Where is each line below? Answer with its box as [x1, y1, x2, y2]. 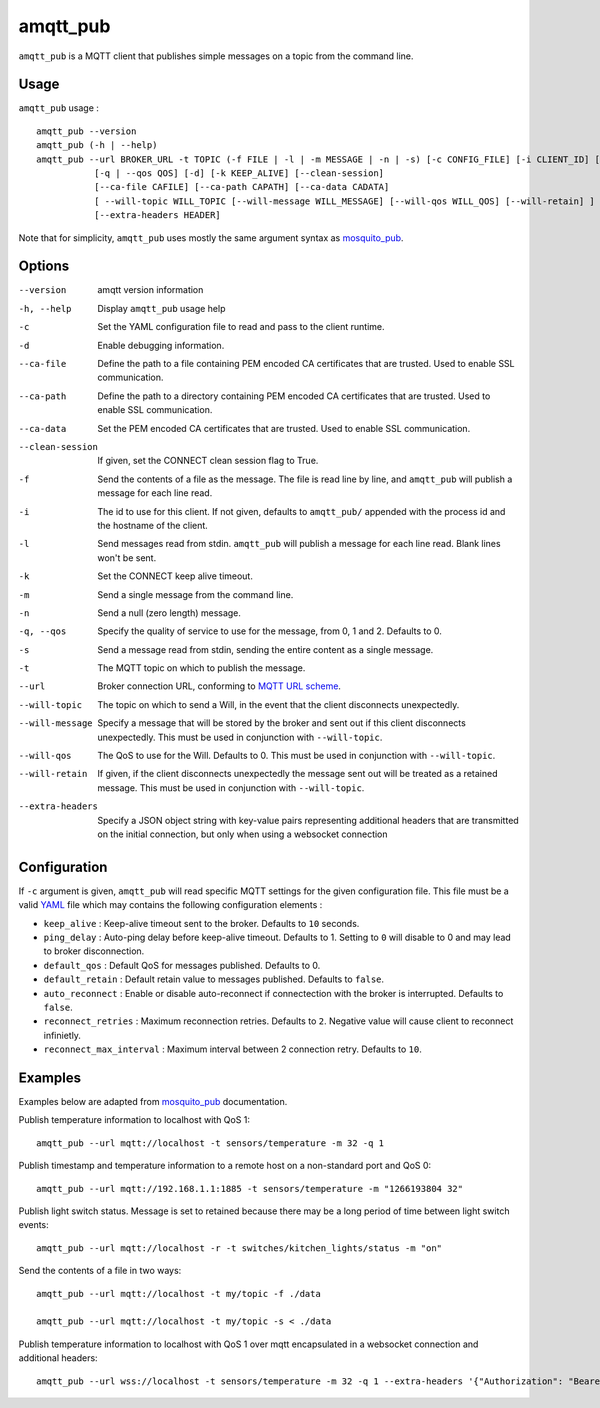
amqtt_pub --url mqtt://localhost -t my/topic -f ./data [36, 1288, 322, 1299]
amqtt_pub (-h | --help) [36, 140, 158, 151]
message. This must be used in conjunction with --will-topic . [97, 781, 365, 794]
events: [18, 1219, 49, 1231]
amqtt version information [97, 284, 204, 296]
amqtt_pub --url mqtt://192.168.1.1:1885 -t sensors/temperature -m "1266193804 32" [36, 1183, 464, 1194]
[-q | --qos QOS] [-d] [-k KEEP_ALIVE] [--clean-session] [93, 168, 385, 179]
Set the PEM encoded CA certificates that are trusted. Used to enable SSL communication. [97, 422, 471, 434]
